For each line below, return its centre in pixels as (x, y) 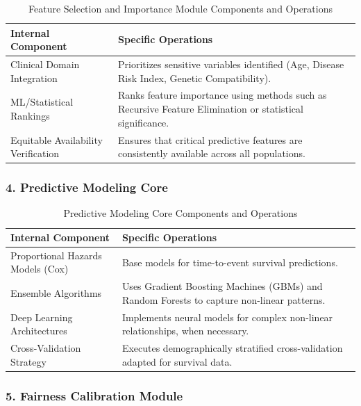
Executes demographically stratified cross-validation (232, 348)
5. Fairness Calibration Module (94, 395)
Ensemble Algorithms (56, 293)
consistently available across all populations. (212, 153)
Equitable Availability (57, 139)
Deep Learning (42, 317)
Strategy (28, 361)
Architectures (39, 331)
